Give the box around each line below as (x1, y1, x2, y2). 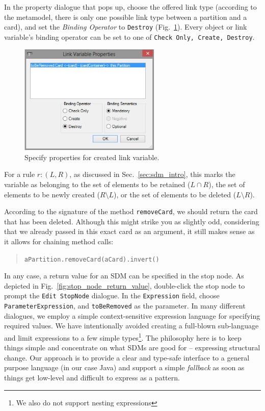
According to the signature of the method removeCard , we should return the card (4, 206, 258, 217)
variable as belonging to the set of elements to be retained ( (4, 178, 191, 189)
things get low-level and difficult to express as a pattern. (4, 372, 180, 382)
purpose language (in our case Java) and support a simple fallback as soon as (4, 362, 245, 373)
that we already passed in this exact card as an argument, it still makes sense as (4, 226, 255, 237)
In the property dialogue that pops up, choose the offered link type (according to (4, 2, 257, 12)
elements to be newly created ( (4, 189, 100, 199)
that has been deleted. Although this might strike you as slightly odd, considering (4, 216, 259, 226)
